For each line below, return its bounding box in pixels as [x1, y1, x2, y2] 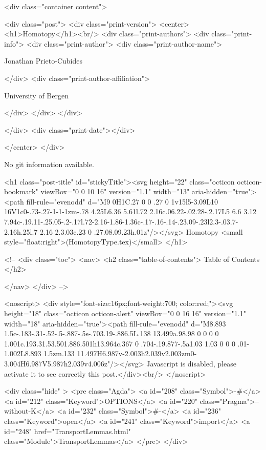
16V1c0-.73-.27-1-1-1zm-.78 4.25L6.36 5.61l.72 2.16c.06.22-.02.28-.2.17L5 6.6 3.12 [4, 206, 257, 217]
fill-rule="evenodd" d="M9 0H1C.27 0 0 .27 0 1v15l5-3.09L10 [26, 196, 218, 207]
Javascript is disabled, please [146, 358, 236, 369]
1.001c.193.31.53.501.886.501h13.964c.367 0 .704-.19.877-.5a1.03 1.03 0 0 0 [4, 338, 235, 349]
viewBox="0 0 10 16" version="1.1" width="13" [40, 186, 190, 197]
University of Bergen [4, 90, 69, 100]
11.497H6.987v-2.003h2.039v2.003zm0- [77, 348, 197, 359]
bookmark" [4, 186, 38, 197]
